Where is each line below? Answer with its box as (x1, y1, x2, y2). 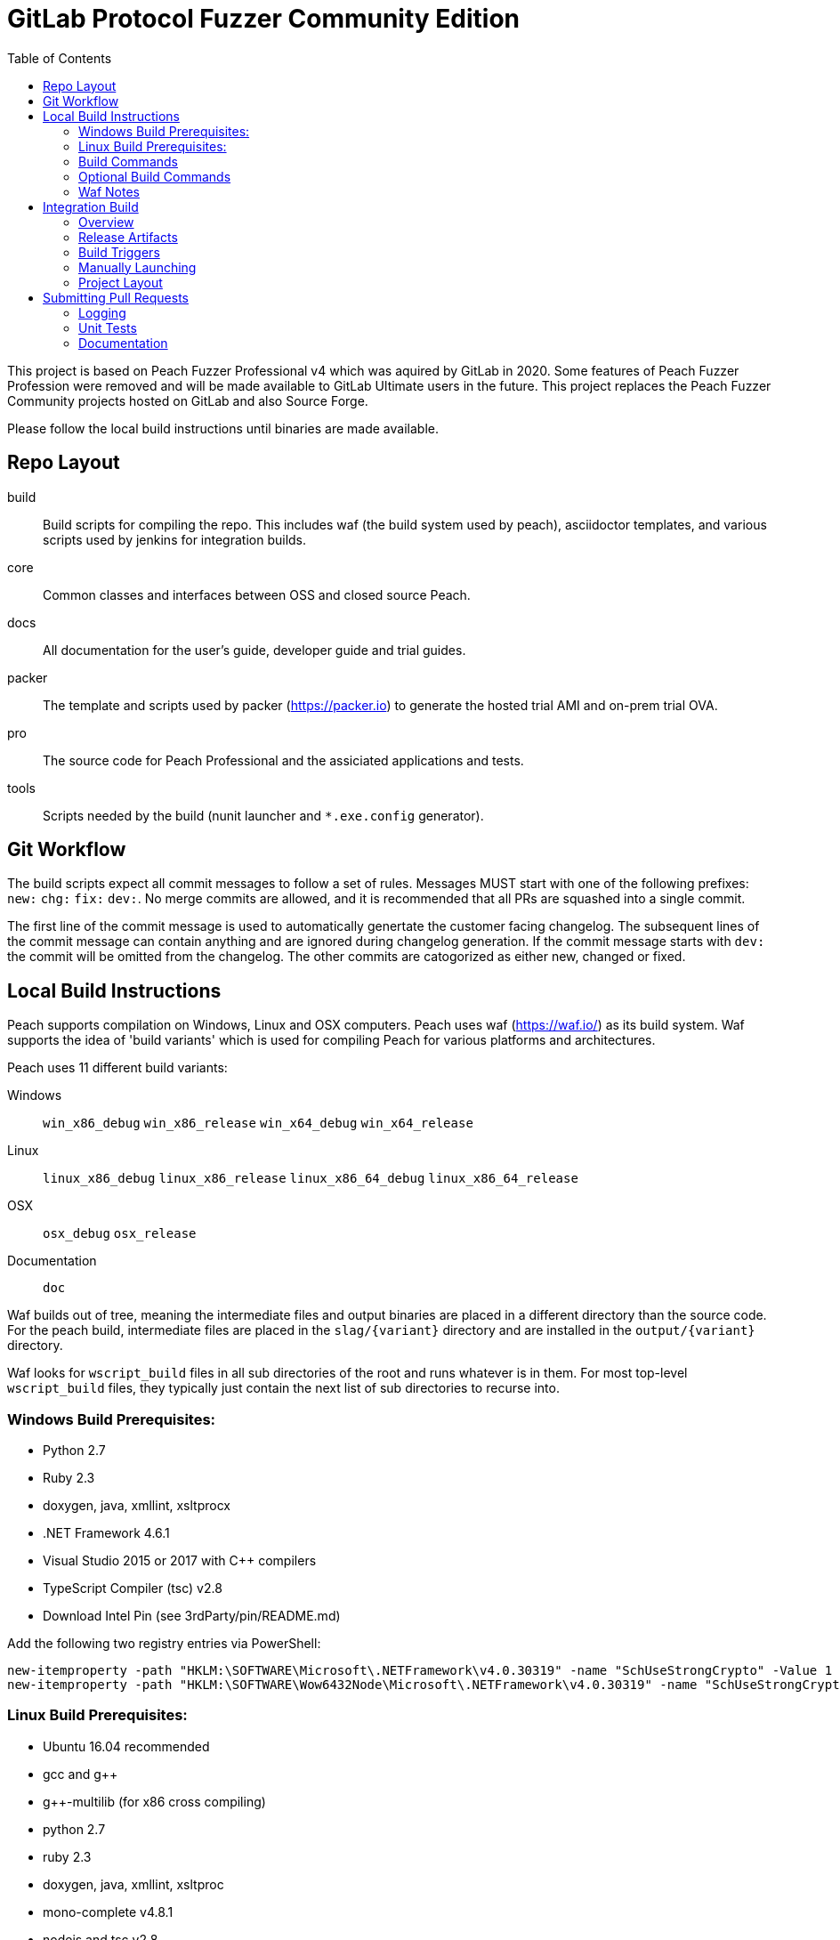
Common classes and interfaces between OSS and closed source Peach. (43, 586, 471, 602)
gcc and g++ (43, 1766, 118, 1782)
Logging (78, 304, 126, 320)
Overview (78, 214, 134, 230)
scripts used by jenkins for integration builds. (43, 531, 307, 547)
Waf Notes (78, 183, 141, 199)
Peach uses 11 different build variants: (7, 1060, 228, 1076)
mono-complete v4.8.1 (43, 1904, 174, 1920)
